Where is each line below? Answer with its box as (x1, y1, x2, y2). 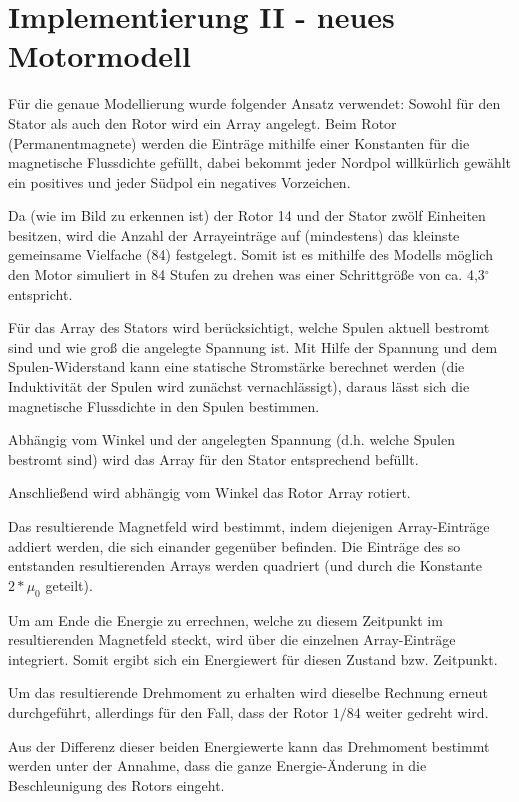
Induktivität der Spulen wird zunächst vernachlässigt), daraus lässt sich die (8, 376, 470, 397)
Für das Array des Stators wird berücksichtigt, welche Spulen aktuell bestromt (8, 317, 490, 338)
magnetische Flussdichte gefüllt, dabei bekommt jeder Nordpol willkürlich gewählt (8, 152, 512, 173)
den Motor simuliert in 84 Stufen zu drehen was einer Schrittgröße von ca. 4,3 (8, 264, 485, 285)
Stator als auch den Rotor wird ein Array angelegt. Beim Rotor (8, 112, 397, 133)
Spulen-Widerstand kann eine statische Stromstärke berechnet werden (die (8, 356, 465, 377)
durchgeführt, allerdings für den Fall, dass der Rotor (8, 701, 329, 722)
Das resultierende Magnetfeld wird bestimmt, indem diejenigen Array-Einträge (8, 516, 490, 536)
